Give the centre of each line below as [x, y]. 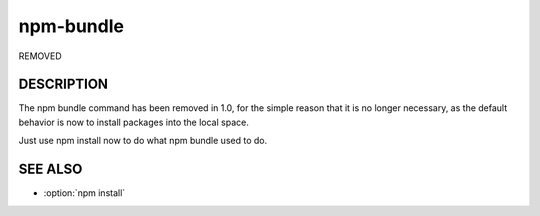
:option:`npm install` [84, 193]
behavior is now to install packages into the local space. [133, 122]
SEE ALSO [50, 169]
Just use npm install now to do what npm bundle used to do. [143, 141]
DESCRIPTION [63, 84]
